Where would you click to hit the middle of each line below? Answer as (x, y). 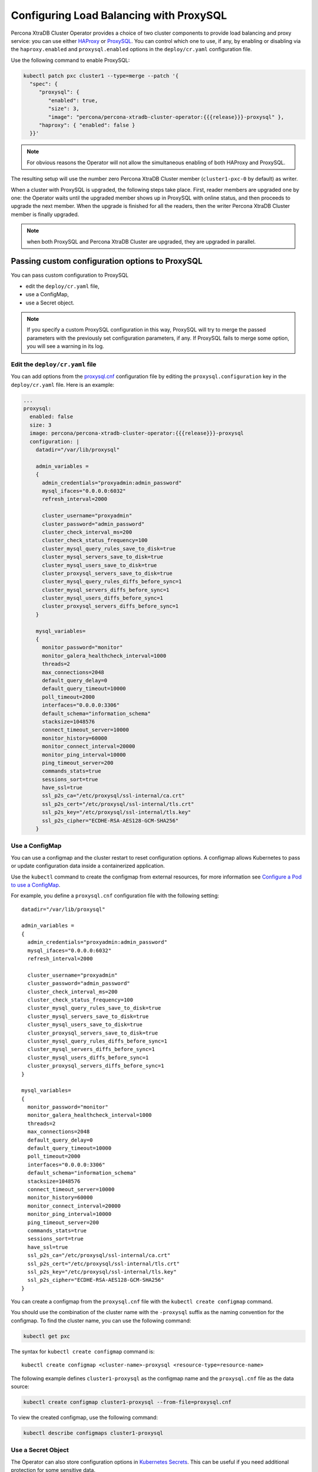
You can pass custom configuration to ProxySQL (70, 275)
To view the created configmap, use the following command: (85, 1417)
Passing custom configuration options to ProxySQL (107, 261)
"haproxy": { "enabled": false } (87, 125)
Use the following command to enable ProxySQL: (70, 60)
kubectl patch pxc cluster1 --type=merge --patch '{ (101, 76)
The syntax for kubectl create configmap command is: (83, 1351)
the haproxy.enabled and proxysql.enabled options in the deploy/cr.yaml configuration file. (132, 49)
